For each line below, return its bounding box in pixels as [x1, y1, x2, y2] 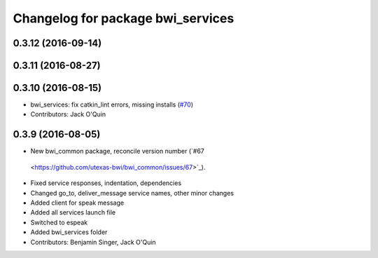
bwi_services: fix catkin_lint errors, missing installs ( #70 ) [30, 100, 194, 109]
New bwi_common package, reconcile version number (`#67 [30, 147, 204, 156]
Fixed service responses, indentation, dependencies [30, 179, 182, 187]
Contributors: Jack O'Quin [30, 110, 106, 118]
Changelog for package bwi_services [13, 11, 234, 26]
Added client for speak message [30, 198, 125, 207]
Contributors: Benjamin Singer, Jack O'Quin [30, 238, 157, 246]
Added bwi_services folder [30, 228, 108, 236]
